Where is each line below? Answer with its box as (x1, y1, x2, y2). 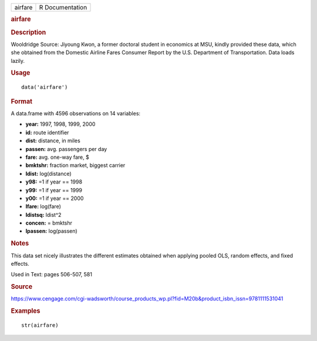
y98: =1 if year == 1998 (25, 178, 82, 185)
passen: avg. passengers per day (25, 145, 107, 152)
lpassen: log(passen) (25, 228, 77, 235)
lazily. (11, 57, 25, 64)
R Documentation (39, 4, 87, 11)
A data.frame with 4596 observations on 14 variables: (11, 110, 141, 117)
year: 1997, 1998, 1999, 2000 (25, 121, 96, 128)
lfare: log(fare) (25, 203, 61, 210)
